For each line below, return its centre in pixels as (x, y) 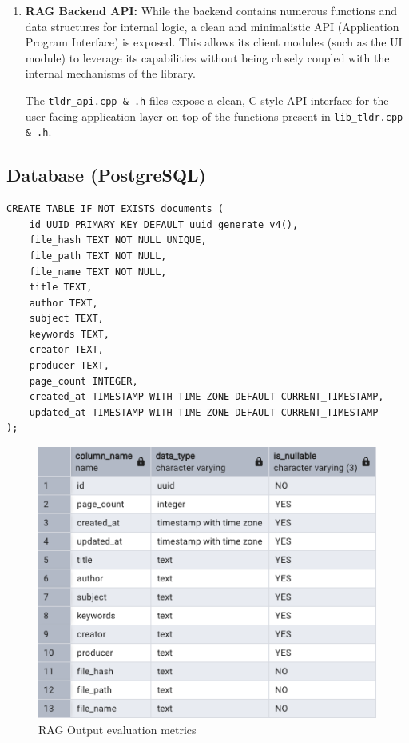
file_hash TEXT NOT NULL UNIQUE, (118, 240)
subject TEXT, (66, 319)
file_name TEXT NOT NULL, (98, 272)
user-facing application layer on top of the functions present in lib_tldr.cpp (214, 116)
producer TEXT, (69, 366)
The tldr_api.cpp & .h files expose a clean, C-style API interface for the (207, 100)
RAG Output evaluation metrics (117, 730)
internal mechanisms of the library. (110, 73)
